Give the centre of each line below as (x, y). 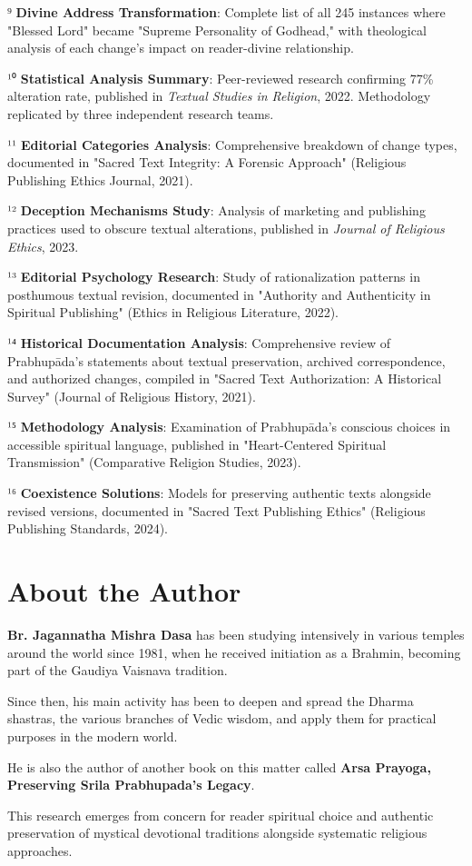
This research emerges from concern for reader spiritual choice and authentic (221, 815)
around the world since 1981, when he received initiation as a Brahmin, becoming (234, 652)
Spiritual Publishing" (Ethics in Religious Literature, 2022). (173, 312)
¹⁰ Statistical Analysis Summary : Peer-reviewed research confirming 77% (221, 78)
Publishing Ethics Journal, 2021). (100, 179)
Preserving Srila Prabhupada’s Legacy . (131, 785)
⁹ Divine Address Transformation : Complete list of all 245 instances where (226, 12)
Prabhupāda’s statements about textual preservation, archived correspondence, (226, 360)
